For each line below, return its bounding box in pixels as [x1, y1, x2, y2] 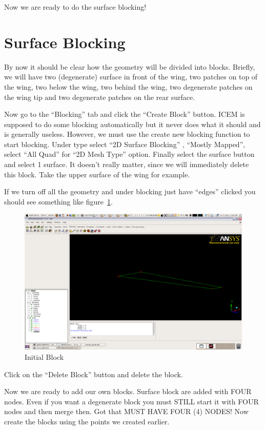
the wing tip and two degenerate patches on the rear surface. [4, 91, 195, 102]
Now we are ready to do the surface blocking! [4, 2, 147, 12]
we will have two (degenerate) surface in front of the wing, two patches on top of [4, 71, 258, 82]
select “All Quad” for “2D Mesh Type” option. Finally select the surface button [4, 149, 255, 159]
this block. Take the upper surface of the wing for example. [4, 169, 190, 179]
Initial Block [25, 352, 64, 362]
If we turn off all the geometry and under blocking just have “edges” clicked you [4, 186, 256, 197]
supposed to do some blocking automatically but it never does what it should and [4, 118, 261, 129]
